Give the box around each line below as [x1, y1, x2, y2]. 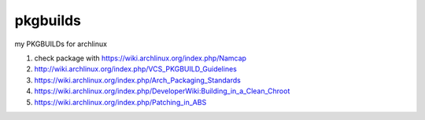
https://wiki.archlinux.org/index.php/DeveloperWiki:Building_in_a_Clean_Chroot [34, 86, 290, 96]
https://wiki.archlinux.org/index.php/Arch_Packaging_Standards [34, 75, 242, 85]
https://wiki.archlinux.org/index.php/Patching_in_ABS [34, 97, 207, 107]
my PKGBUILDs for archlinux [14, 39, 108, 49]
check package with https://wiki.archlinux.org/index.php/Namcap [34, 53, 247, 63]
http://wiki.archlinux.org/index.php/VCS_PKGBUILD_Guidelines [34, 64, 238, 74]
